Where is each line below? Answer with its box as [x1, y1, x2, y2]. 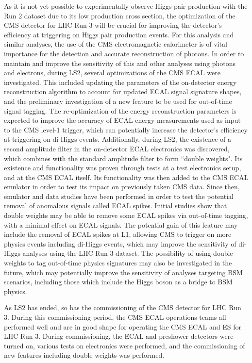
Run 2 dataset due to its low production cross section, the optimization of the [4, 10, 235, 20]
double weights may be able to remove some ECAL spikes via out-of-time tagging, [4, 210, 248, 220]
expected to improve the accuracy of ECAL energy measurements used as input [4, 115, 241, 125]
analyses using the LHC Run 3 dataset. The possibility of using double [22, 248, 233, 258]
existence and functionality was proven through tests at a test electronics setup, [4, 163, 241, 173]
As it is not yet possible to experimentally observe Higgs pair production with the [4, 1, 248, 11]
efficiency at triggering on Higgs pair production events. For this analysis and [4, 29, 234, 39]
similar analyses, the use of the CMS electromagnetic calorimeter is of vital [4, 39, 227, 49]
